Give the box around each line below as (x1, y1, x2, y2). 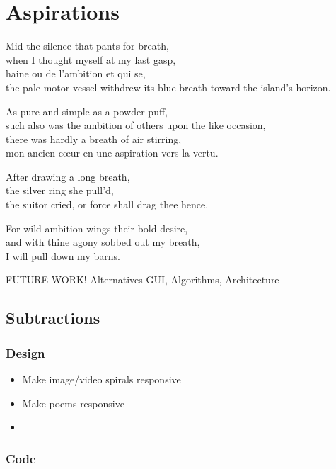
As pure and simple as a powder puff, (6, 103, 168, 118)
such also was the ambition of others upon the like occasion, (6, 118, 266, 132)
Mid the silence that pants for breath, (6, 38, 169, 53)
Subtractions (6, 307, 100, 329)
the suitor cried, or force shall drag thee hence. (6, 197, 209, 212)
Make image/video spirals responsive (22, 372, 181, 387)
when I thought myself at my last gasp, (6, 52, 176, 67)
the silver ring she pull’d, (6, 183, 114, 198)
